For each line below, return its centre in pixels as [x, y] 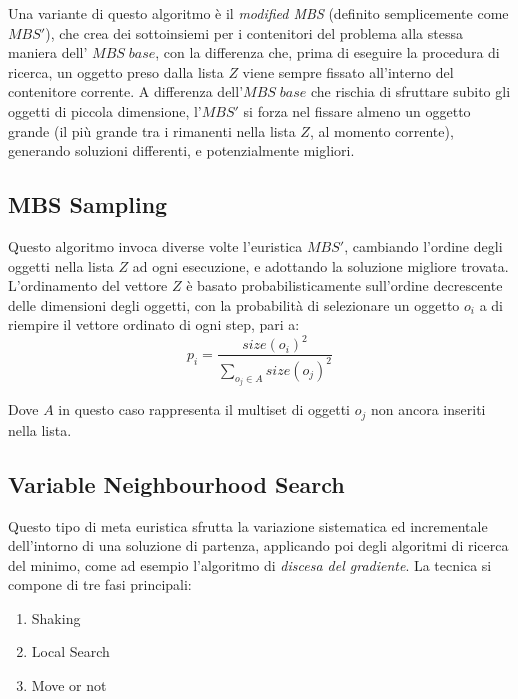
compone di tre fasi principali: [100, 584]
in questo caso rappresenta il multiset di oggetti [204, 409]
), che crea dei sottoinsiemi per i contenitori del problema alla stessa [254, 32]
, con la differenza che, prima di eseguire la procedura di [327, 52]
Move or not [69, 685]
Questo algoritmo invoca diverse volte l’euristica [155, 245]
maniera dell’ [48, 52]
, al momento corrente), [381, 130]
